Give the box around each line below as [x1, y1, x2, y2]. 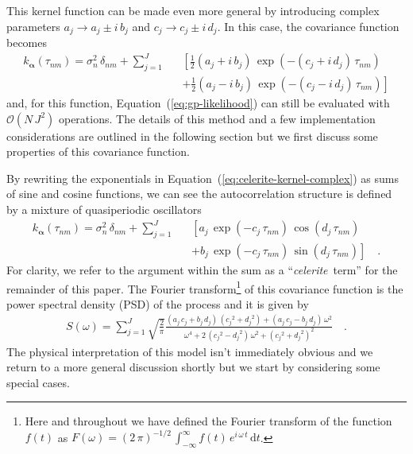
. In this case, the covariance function [217, 17, 399, 34]
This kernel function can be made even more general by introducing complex [6, 2, 380, 18]
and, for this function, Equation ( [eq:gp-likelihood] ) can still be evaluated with [6, 95, 390, 111]
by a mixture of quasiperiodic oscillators [6, 200, 202, 217]
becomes [6, 34, 48, 51]
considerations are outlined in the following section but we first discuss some [6, 127, 378, 144]
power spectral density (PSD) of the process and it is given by [6, 295, 309, 312]
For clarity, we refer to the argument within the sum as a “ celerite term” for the [6, 261, 398, 277]
